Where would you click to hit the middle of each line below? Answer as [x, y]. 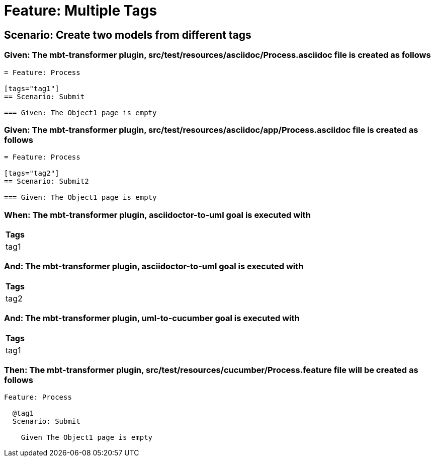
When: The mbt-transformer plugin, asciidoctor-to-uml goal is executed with [157, 215]
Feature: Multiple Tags [81, 11]
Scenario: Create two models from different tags [128, 35]
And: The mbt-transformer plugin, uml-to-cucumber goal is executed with [152, 318]
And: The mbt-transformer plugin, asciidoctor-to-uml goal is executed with [154, 266]
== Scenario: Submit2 [47, 181]
